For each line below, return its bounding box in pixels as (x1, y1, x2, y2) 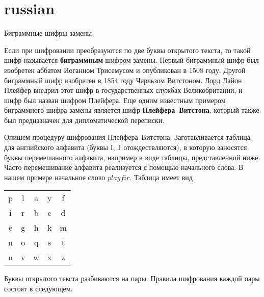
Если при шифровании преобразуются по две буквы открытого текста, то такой (4, 44, 251, 55)
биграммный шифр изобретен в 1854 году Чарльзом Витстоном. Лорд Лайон (4, 75, 242, 85)
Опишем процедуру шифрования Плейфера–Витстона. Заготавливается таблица (4, 132, 250, 142)
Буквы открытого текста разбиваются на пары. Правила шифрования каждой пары (4, 273, 260, 284)
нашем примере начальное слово (4, 171, 105, 182)
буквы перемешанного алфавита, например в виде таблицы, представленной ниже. (4, 152, 260, 162)
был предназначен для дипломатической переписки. (4, 114, 165, 125)
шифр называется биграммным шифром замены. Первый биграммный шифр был (4, 55, 259, 65)
